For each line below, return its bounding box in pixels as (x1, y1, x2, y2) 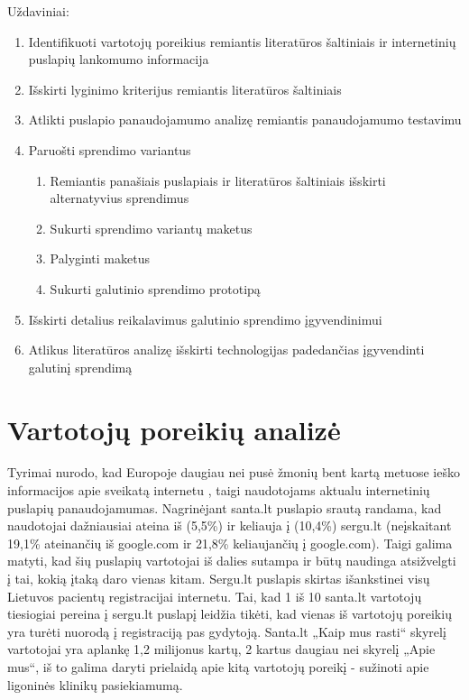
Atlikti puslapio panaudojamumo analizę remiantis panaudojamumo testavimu (28, 110, 462, 129)
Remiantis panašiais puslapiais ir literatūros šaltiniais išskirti (50, 170, 386, 189)
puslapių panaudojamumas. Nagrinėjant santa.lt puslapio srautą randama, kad (7, 498, 442, 517)
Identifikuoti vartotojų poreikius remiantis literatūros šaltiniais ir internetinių (28, 32, 456, 51)
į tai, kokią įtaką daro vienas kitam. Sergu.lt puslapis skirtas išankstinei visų (7, 569, 430, 587)
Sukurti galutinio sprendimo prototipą (50, 279, 261, 298)
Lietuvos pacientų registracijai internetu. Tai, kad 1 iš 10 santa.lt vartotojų (7, 586, 422, 605)
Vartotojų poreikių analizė (7, 410, 341, 447)
